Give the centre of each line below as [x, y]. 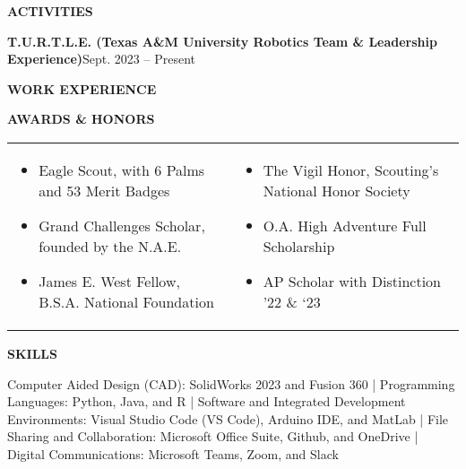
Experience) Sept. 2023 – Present [101, 59]
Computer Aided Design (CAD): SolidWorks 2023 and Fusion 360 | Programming [231, 383]
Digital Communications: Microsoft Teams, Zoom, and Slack [173, 453]
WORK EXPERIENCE [82, 88]
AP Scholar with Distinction [352, 281]
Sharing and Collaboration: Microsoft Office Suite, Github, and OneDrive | [213, 436]
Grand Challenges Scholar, [122, 225]
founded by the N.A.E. [110, 246]
